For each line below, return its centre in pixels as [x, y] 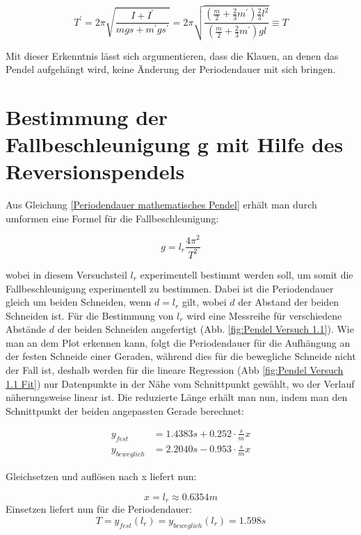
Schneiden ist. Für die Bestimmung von [90, 315]
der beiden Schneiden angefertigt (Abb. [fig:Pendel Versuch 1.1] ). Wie [206, 329]
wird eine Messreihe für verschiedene [264, 315]
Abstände [26, 329]
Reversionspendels [95, 171]
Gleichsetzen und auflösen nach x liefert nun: [101, 476]
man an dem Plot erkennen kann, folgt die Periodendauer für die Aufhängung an [178, 342]
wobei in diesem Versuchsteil [66, 274]
